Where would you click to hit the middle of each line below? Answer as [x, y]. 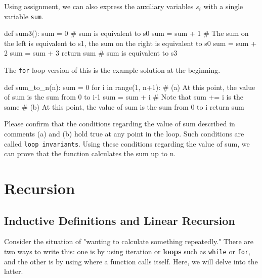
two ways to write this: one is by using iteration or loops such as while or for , [127, 251]
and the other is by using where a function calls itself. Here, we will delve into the [131, 261]
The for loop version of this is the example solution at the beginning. [112, 70]
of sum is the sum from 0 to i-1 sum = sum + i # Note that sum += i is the [124, 97]
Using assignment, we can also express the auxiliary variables [99, 6]
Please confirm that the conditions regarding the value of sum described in [120, 124]
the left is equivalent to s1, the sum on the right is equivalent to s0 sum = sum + [130, 43]
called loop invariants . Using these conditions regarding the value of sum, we [127, 143]
